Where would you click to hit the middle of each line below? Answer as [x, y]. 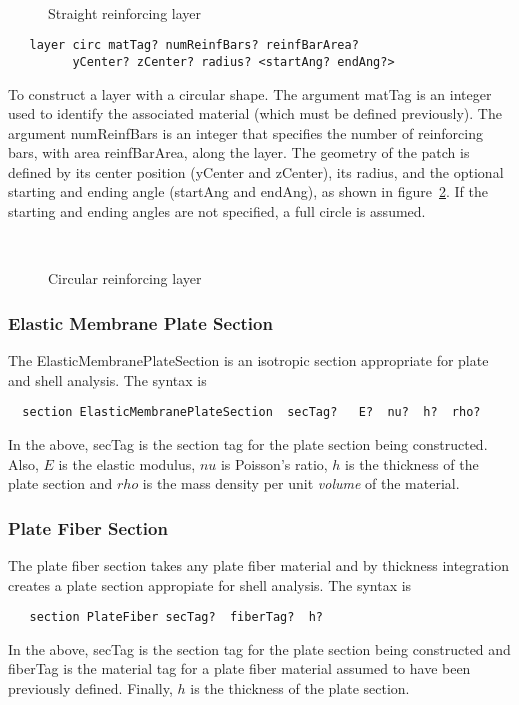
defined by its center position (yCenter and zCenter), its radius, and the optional [256, 171]
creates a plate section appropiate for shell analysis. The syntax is [210, 584]
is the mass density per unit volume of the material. [301, 483]
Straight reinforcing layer [125, 12]
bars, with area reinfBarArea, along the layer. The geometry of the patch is [239, 152]
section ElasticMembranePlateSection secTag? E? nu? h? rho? [251, 412]
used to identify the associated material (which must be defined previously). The [255, 113]
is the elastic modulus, [127, 463]
